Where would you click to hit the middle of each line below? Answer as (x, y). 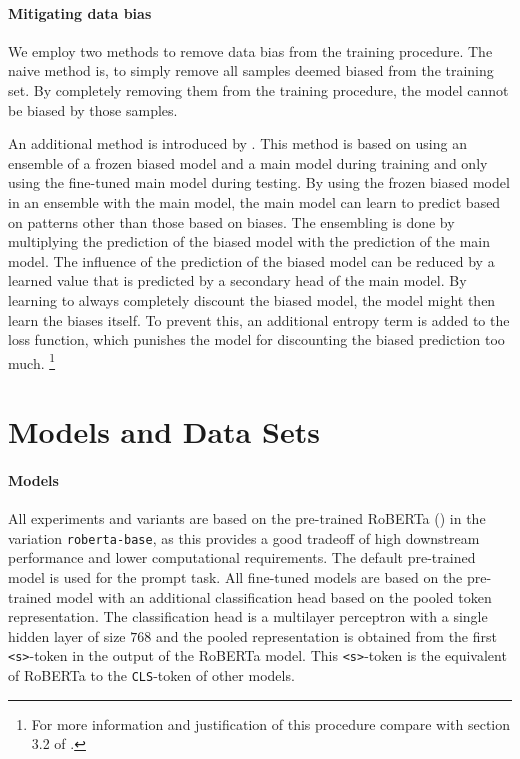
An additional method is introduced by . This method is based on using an (237, 143)
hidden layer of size (67, 635)
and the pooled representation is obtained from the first (326, 635)
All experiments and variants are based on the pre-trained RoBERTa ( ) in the (247, 518)
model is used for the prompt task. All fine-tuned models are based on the (235, 576)
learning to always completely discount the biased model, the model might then (252, 299)
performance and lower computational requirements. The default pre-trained (242, 557)
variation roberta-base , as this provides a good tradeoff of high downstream (244, 537)
